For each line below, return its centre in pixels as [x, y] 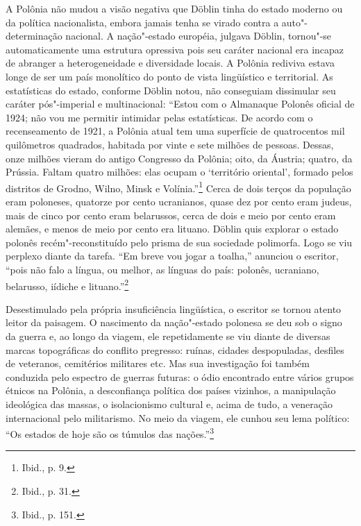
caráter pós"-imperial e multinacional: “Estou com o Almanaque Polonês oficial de [180, 104]
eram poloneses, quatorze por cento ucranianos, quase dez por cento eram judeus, [179, 201]
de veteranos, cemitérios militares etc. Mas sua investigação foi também [158, 363]
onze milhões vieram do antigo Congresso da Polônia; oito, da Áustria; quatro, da [179, 158]
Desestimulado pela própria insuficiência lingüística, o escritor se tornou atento [174, 308]
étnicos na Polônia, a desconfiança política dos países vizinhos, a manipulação [171, 390]
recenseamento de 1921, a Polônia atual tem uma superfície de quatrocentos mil [175, 131]
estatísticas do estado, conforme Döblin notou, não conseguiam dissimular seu [171, 90]
